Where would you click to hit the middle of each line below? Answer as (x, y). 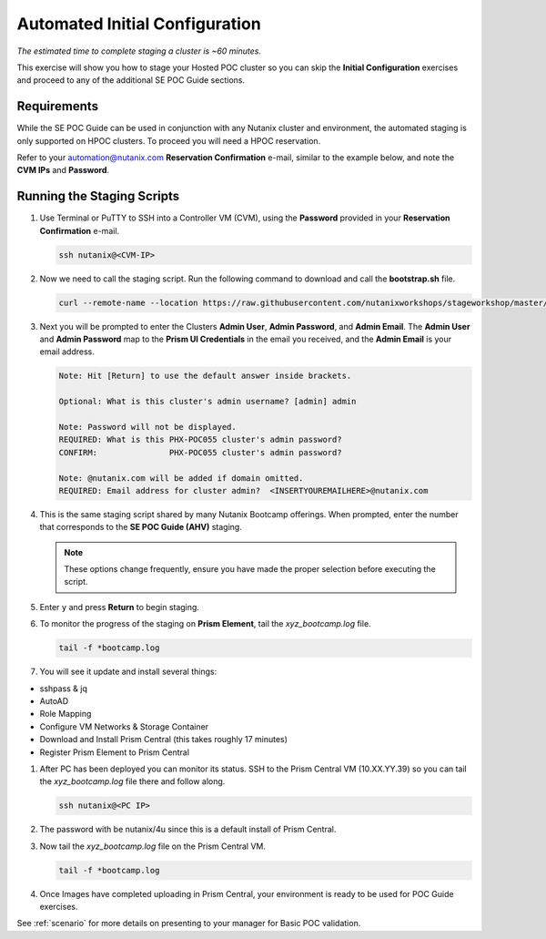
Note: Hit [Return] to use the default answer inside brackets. (205, 376)
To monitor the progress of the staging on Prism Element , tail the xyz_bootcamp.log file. (206, 624)
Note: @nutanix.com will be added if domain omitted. (181, 478)
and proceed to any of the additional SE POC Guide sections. (131, 80)
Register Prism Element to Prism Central (115, 752)
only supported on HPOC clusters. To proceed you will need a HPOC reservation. (169, 140)
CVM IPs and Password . (63, 170)
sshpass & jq (64, 689)
